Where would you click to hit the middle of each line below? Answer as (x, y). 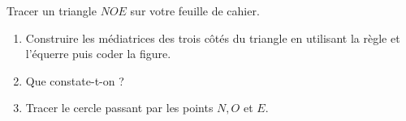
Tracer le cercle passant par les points (119, 108)
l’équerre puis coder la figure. (98, 54)
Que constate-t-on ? (75, 80)
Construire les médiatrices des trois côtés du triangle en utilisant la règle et (213, 38)
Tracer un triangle (52, 10)
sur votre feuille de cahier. (195, 10)
